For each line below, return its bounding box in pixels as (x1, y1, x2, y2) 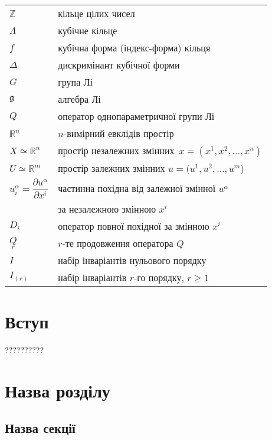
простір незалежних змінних (58, 144, 175, 157)
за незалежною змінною (58, 201, 156, 216)
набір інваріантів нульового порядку (58, 253, 207, 267)
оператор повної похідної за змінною (58, 219, 209, 233)
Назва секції (5, 419, 76, 437)
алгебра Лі (58, 92, 101, 106)
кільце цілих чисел (58, 6, 135, 20)
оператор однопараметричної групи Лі (58, 109, 215, 123)
